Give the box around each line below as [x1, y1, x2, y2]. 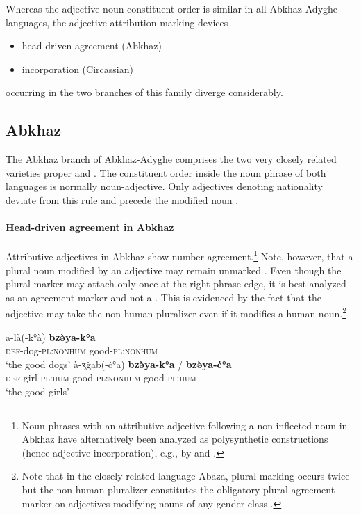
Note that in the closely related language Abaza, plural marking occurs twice [22, 468, 350, 483]
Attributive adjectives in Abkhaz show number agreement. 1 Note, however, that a [6, 247, 353, 263]
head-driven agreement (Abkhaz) [22, 38, 162, 53]
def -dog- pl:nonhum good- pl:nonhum [6, 343, 158, 358]
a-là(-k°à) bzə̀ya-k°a [6, 329, 96, 344]
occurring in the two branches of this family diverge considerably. [6, 85, 283, 100]
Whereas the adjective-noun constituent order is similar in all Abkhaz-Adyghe [6, 1, 338, 15]
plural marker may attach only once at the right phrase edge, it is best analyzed [6, 276, 346, 291]
